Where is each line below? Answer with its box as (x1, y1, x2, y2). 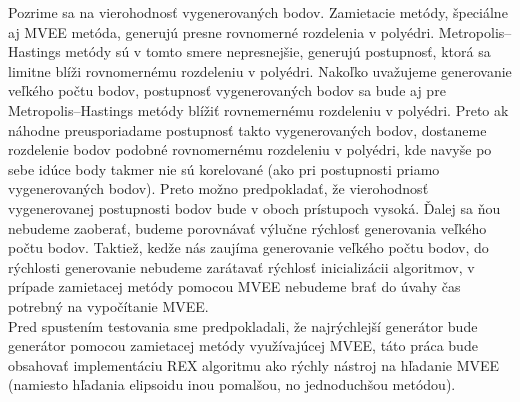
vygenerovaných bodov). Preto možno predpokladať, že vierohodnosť (8, 178, 429, 199)
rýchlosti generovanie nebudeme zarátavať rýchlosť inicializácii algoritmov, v (8, 256, 475, 277)
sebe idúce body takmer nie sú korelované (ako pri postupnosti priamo (8, 158, 440, 179)
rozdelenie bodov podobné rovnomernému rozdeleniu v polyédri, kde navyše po (8, 139, 492, 160)
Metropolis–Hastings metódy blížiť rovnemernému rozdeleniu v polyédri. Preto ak (8, 99, 509, 120)
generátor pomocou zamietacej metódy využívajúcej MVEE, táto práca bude (8, 335, 478, 356)
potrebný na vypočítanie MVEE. (8, 295, 209, 316)
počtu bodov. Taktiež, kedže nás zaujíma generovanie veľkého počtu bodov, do (8, 237, 489, 258)
